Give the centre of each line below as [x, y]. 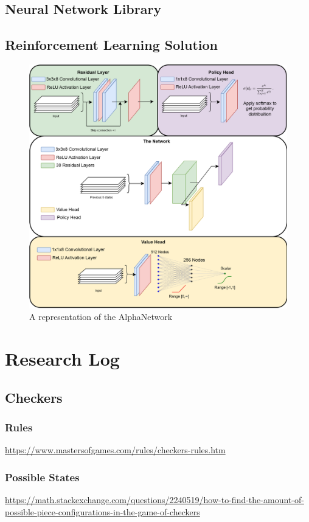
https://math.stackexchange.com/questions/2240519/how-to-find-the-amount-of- [154, 500]
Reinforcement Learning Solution [112, 45]
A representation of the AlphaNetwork [101, 317]
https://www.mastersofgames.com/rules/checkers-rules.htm [115, 450]
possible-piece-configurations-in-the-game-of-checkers [102, 511]
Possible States [42, 477]
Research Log [62, 359]
